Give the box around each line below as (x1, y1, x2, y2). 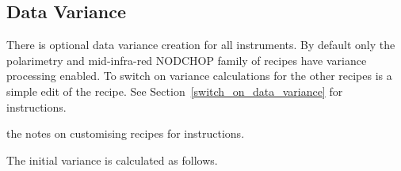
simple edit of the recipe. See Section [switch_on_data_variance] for (6, 82, 343, 99)
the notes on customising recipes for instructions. (6, 125, 245, 142)
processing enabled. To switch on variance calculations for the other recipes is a (6, 67, 392, 84)
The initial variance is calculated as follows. (6, 151, 218, 168)
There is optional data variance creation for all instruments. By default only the (6, 36, 395, 53)
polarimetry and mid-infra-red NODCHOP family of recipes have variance (6, 51, 367, 68)
